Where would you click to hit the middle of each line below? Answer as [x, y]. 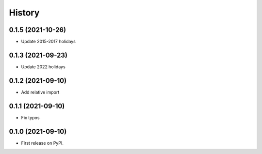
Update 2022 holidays [43, 67]
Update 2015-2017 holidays [49, 42]
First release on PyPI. [42, 143]
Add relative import [40, 92]
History [24, 13]
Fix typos [30, 117]
